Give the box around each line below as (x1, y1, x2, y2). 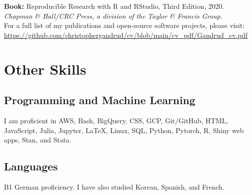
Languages (4, 159, 58, 174)
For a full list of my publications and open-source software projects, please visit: (4, 20, 245, 30)
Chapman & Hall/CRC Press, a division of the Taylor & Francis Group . (4, 10, 223, 21)
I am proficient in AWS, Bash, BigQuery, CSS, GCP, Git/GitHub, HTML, (4, 115, 228, 125)
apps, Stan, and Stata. (4, 135, 72, 145)
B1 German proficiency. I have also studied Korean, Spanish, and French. (4, 181, 224, 192)
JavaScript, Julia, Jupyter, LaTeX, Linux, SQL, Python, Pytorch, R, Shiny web (4, 125, 244, 135)
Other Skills (4, 58, 86, 79)
